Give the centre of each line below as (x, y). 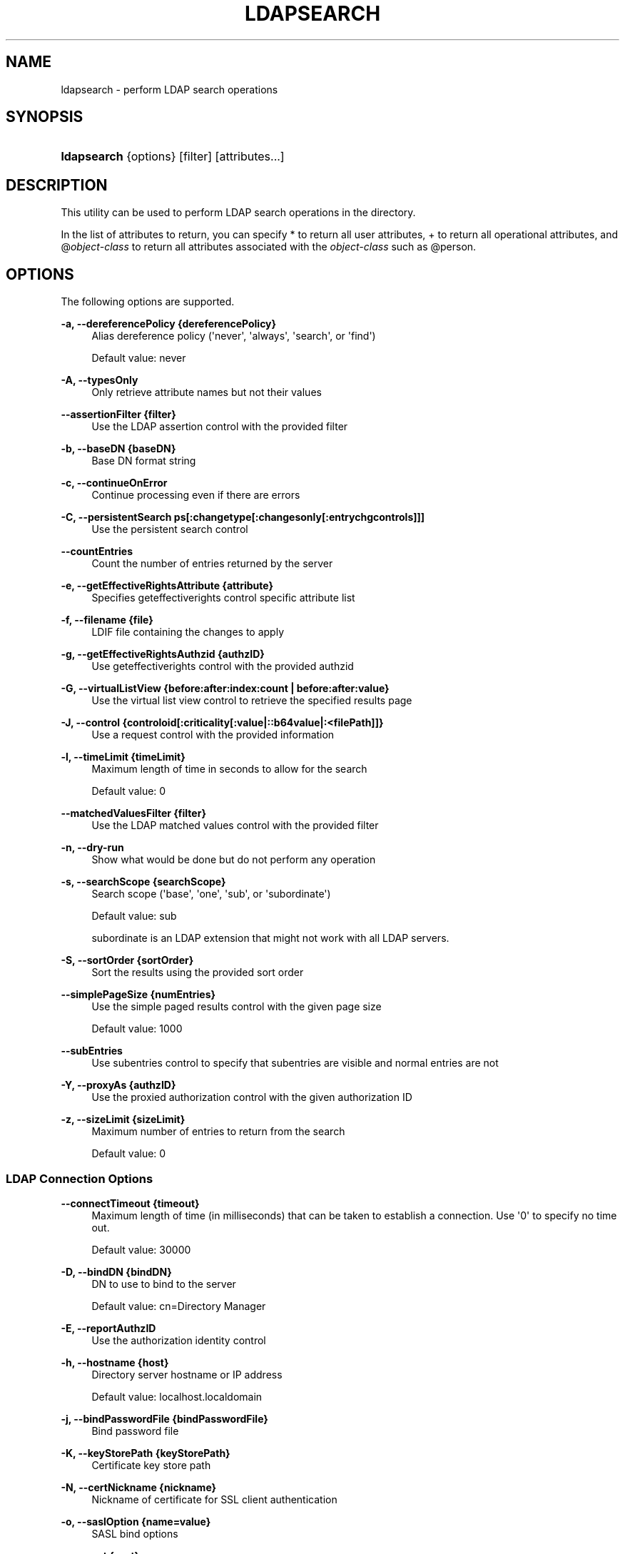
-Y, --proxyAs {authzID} (118, 1085)
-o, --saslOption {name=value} (136, 1521)
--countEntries (97, 552)
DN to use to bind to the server (164, 1284)
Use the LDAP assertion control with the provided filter (220, 427)
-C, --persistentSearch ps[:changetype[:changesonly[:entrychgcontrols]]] (243, 517)
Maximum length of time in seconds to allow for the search (229, 769)
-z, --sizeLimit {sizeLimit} (123, 1119)
